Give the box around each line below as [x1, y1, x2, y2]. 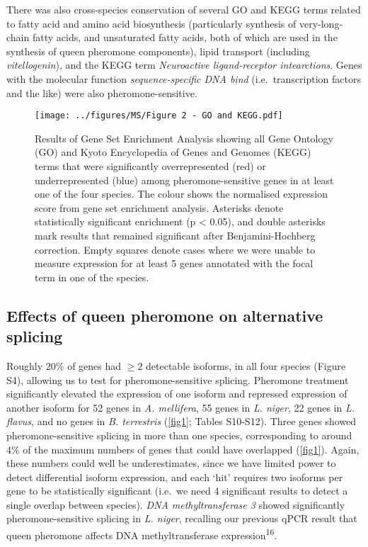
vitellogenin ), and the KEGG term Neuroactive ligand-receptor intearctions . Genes [6, 57, 362, 72]
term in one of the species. [35, 269, 149, 284]
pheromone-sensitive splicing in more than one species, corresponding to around [6, 427, 352, 442]
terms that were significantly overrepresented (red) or [35, 159, 266, 173]
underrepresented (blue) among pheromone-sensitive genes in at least [35, 172, 334, 187]
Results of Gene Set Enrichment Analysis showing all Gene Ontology [35, 130, 333, 145]
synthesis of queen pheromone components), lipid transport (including [6, 43, 310, 58]
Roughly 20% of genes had [6, 358, 122, 373]
